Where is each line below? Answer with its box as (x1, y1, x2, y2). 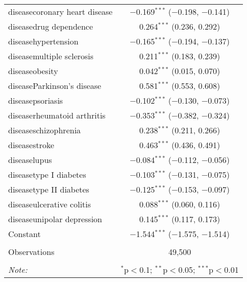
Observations (8, 246, 55, 257)
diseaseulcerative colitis (8, 198, 91, 210)
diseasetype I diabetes (8, 169, 86, 180)
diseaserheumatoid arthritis (8, 109, 106, 121)
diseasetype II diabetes (8, 183, 89, 195)
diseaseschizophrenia (8, 124, 81, 136)
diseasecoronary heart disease (8, 6, 113, 17)
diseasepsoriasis (8, 95, 63, 106)
